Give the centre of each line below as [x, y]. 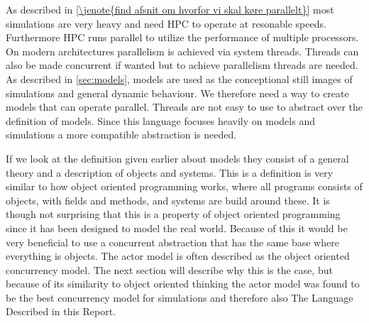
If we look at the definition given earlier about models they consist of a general [177, 158]
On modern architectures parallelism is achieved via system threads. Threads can [182, 51]
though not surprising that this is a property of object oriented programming [173, 214]
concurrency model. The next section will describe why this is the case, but [169, 269]
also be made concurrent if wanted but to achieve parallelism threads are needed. [182, 65]
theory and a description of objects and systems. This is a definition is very [170, 172]
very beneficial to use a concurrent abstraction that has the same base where [172, 242]
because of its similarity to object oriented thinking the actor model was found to [183, 284]
